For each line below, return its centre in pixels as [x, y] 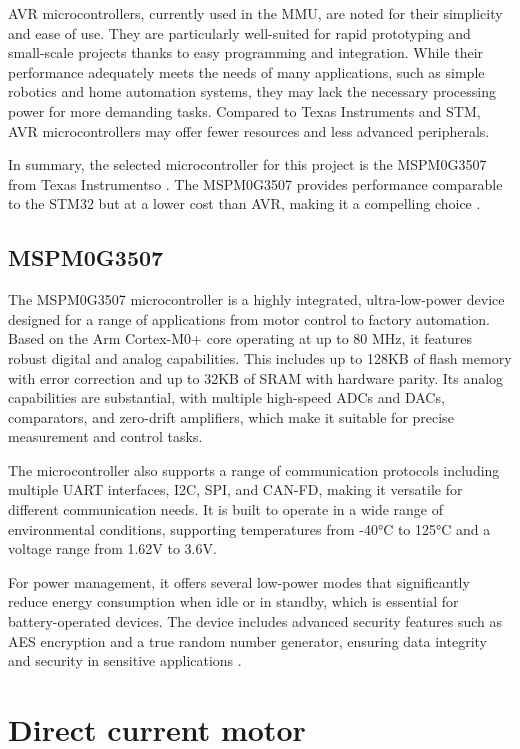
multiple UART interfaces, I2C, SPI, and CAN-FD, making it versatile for [235, 489]
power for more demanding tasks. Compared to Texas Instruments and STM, [244, 110]
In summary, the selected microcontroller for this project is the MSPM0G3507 [247, 164]
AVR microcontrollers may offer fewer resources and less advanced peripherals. [249, 130]
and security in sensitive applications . [125, 660]
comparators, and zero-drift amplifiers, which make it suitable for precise [231, 416]
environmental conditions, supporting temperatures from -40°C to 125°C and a [249, 528]
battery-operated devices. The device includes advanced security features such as [255, 621]
